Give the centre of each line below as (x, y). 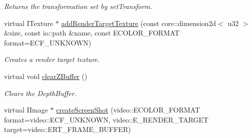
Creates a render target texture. (52, 59)
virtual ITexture (29, 23)
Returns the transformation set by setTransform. (78, 6)
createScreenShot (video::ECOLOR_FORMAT (128, 110)
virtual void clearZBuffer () (46, 76)
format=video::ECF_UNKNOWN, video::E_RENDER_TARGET (106, 119)
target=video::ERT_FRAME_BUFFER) (67, 129)
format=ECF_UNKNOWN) (48, 42)
